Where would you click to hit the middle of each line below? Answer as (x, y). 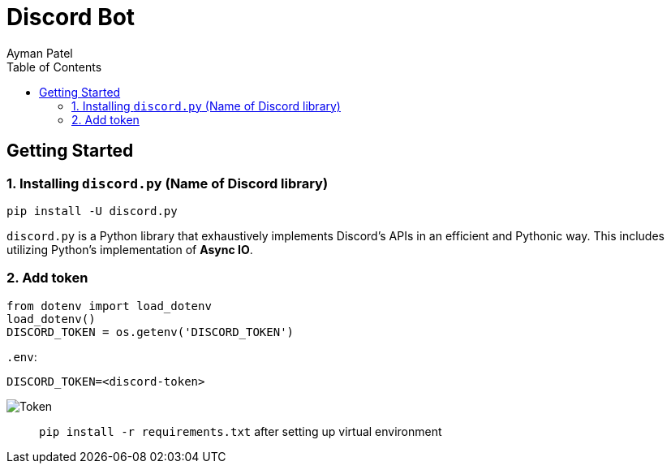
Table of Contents (54, 67)
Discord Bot (71, 17)
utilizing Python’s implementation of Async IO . (130, 249)
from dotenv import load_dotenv (109, 306)
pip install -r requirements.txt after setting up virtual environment (241, 431)
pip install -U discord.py (92, 211)
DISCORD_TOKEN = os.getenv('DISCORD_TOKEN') (151, 332)
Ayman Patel (40, 53)
